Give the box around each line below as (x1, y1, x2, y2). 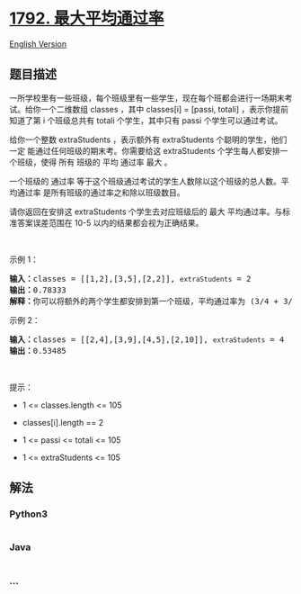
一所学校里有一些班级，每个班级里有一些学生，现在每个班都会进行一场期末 (9, 92, 285, 103)
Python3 (9, 508, 48, 520)
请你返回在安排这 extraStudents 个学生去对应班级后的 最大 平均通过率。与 (9, 206, 283, 217)
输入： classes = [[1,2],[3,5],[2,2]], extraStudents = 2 (9, 274, 252, 283)
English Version (9, 38, 67, 49)
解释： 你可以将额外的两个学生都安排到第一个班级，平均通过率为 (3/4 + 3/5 (9, 296, 298, 306)
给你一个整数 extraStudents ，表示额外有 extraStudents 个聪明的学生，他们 (9, 134, 288, 145)
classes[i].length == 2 (22, 417, 104, 427)
